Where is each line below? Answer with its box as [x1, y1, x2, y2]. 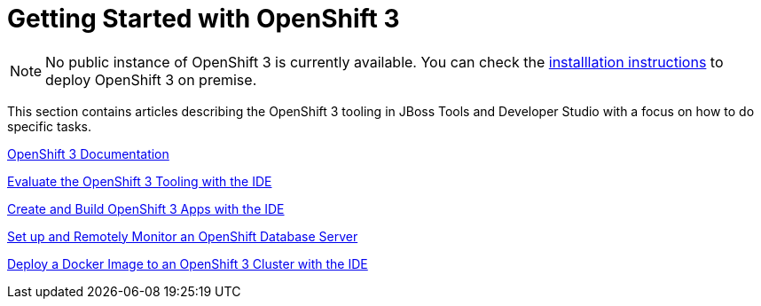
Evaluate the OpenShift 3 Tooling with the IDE [7, 173, 272, 189]
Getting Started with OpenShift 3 [7, 4, 400, 34]
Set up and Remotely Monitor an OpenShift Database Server [7, 228, 358, 244]
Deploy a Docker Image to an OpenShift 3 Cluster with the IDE [7, 255, 368, 271]
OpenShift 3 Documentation [7, 145, 169, 161]
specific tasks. [7, 118, 92, 134]
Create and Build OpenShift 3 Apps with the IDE [7, 200, 285, 216]
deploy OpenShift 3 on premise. [45, 70, 257, 89]
